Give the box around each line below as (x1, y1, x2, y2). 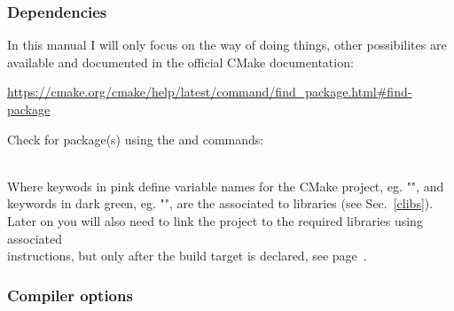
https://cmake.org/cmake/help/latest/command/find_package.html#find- (7, 82, 412, 101)
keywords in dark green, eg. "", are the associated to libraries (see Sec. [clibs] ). (7, 194, 434, 213)
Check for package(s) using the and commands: (7, 129, 264, 148)
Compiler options (7, 284, 133, 306)
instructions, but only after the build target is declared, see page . (7, 246, 367, 265)
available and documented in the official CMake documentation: (7, 52, 354, 71)
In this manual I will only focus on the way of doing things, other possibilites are (7, 35, 447, 54)
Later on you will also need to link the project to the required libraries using (7, 211, 423, 229)
